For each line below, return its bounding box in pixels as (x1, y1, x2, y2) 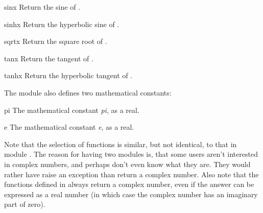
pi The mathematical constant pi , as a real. (4, 104, 139, 115)
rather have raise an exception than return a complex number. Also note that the (4, 169, 259, 179)
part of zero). (4, 199, 45, 209)
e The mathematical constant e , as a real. (4, 122, 134, 132)
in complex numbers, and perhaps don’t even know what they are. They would (4, 158, 251, 169)
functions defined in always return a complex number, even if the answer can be (4, 179, 254, 190)
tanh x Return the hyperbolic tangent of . (4, 70, 133, 81)
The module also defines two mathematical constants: (4, 87, 172, 98)
